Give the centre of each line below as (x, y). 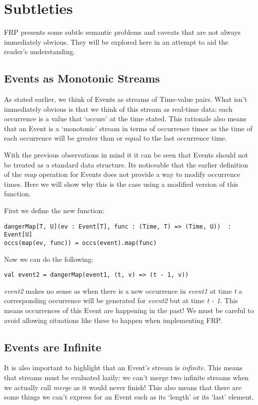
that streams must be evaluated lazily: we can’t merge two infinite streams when (127, 377)
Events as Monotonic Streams (82, 78)
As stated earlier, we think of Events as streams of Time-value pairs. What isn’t (126, 99)
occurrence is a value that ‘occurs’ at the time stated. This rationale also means (125, 119)
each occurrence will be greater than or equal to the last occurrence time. (116, 138)
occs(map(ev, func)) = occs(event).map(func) (80, 243)
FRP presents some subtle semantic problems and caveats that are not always (122, 32)
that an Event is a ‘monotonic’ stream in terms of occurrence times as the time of (128, 128)
